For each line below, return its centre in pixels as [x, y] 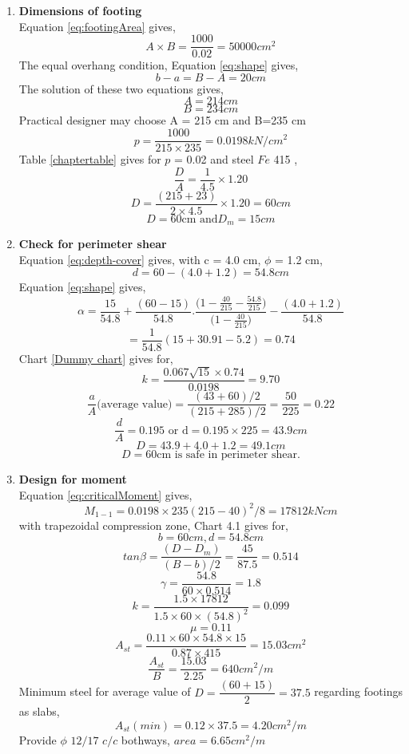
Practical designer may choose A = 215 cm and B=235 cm [162, 120]
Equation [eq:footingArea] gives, [97, 26]
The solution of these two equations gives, [121, 88]
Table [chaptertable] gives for [90, 159]
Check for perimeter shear [93, 244]
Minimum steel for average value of [105, 691]
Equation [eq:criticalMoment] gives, [105, 494]
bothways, [146, 739]
